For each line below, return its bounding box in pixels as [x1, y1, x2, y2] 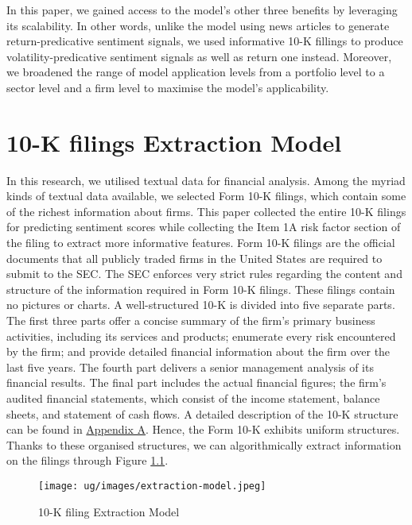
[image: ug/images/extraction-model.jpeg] [38, 480, 266, 492]
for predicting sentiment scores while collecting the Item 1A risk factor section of [6, 218, 401, 235]
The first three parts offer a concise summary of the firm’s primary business [6, 312, 375, 329]
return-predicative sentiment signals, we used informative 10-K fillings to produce [6, 33, 403, 49]
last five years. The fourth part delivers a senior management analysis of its [6, 358, 374, 375]
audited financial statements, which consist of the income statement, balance [6, 390, 380, 406]
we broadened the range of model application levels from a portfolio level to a [6, 64, 385, 80]
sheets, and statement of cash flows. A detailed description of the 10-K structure [6, 405, 398, 422]
